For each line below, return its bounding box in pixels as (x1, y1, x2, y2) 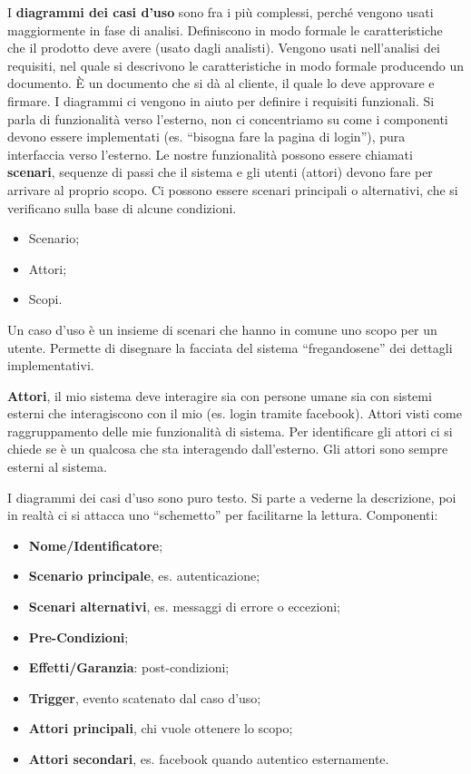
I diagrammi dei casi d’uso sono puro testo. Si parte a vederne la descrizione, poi (7, 487, 456, 506)
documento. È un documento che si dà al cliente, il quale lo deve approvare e (7, 73, 435, 93)
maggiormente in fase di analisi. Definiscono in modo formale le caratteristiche (7, 20, 443, 39)
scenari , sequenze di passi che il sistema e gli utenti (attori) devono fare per (7, 162, 433, 181)
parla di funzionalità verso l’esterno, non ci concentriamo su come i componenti (7, 109, 448, 128)
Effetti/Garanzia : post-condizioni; (28, 658, 230, 677)
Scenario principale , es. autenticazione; (28, 566, 260, 585)
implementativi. (7, 356, 94, 375)
